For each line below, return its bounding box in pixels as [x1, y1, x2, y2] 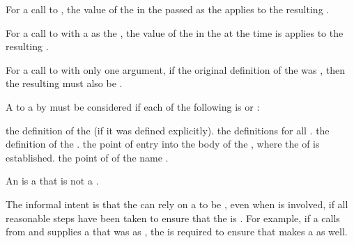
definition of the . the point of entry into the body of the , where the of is [6, 136, 320, 151]
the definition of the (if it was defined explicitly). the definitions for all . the [6, 123, 330, 137]
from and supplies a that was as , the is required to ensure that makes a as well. [6, 224, 348, 239]
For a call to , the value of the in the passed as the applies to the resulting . [6, 2, 330, 16]
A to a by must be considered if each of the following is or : [6, 99, 260, 113]
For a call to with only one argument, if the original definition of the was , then [6, 62, 345, 77]
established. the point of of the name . [6, 150, 169, 164]
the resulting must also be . [6, 76, 123, 91]
